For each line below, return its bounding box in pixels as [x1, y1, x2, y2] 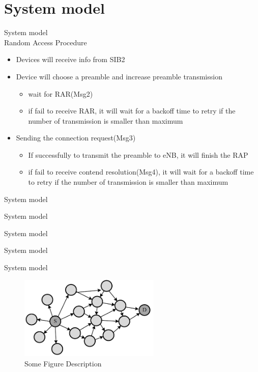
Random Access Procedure [4, 37, 87, 47]
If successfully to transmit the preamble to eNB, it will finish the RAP [28, 149, 248, 160]
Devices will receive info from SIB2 [16, 54, 125, 65]
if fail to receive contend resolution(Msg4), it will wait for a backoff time [28, 166, 254, 177]
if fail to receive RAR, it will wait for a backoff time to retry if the [28, 105, 236, 116]
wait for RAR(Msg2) [28, 88, 93, 99]
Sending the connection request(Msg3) [16, 132, 136, 143]
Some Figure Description [24, 358, 102, 368]
